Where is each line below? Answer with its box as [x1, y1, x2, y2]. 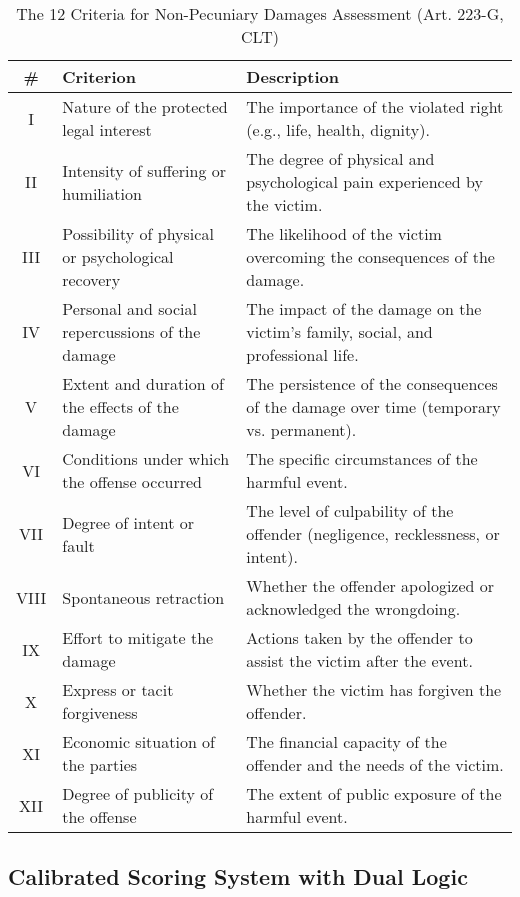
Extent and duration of [62, 372, 224, 395]
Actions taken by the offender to [246, 626, 473, 649]
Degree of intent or [62, 510, 195, 534]
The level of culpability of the [246, 499, 454, 522]
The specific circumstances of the [246, 447, 478, 470]
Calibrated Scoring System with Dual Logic [8, 861, 468, 892]
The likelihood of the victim [246, 222, 442, 245]
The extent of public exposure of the [246, 782, 502, 805]
